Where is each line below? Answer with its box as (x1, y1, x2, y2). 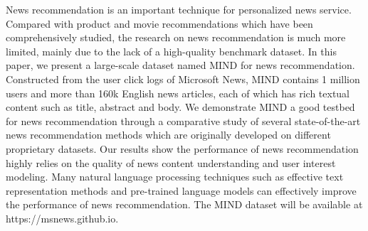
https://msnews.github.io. (6, 210, 119, 225)
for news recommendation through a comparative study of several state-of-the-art (6, 113, 361, 128)
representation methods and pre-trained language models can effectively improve (6, 183, 357, 198)
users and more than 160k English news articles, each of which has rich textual (6, 85, 350, 100)
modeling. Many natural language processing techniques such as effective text (6, 169, 344, 184)
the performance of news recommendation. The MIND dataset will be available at (6, 197, 363, 212)
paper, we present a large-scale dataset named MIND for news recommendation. (6, 58, 355, 72)
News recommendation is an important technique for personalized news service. (6, 2, 352, 16)
